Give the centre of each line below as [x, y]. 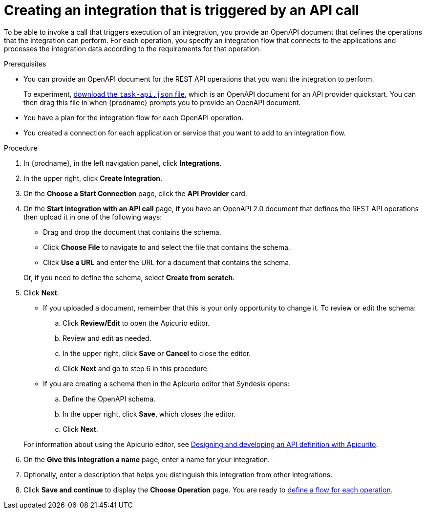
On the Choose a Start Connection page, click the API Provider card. [135, 193]
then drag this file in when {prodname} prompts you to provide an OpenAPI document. [162, 102]
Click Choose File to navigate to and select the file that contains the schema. [167, 247]
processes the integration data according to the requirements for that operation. [133, 48]
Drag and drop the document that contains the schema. [132, 232]
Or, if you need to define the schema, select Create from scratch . [129, 277]
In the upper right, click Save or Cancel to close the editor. [157, 353]
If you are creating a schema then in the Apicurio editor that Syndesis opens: [166, 383]
